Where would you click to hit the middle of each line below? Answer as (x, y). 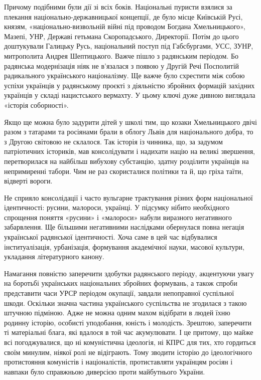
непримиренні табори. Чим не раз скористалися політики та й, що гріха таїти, (124, 171)
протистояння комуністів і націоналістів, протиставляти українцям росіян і (118, 362)
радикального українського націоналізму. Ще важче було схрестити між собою (124, 75)
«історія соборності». (36, 105)
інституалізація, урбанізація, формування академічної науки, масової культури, (124, 246)
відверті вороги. (28, 181)
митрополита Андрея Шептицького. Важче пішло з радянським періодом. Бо (121, 55)
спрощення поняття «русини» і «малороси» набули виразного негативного (118, 217)
